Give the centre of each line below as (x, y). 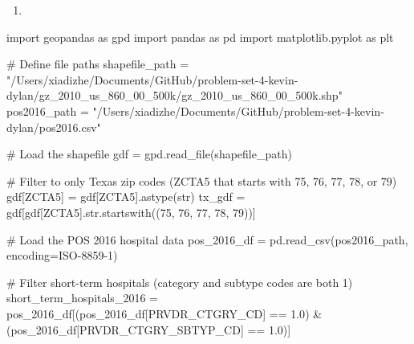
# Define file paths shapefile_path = (98, 64)
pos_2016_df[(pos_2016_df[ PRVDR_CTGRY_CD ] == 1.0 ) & (164, 313)
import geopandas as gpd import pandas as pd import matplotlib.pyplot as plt (200, 37)
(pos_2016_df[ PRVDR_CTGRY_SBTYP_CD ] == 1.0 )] (149, 329)
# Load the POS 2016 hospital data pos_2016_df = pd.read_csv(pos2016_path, (207, 239)
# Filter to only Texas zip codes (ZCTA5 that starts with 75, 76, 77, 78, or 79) (202, 180)
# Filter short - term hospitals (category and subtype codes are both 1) (180, 282)
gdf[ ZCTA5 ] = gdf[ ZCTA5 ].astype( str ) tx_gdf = (126, 197)
